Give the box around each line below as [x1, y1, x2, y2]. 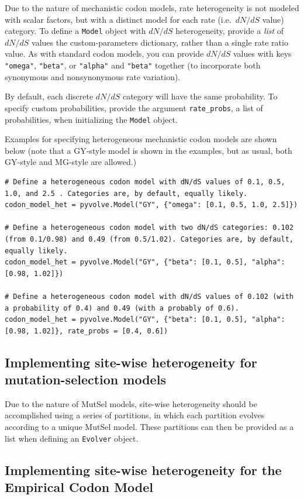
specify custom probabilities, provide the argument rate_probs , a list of [5, 101, 263, 113]
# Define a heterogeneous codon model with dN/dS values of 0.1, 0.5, [5, 177, 285, 186]
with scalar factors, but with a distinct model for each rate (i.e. [5, 13, 232, 25]
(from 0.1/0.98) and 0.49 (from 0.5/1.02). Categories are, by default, [5, 235, 293, 243]
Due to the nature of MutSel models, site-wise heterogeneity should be [5, 397, 257, 409]
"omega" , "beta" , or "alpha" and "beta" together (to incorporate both [5, 59, 261, 71]
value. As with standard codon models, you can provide [5, 47, 204, 60]
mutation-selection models [5, 370, 166, 388]
